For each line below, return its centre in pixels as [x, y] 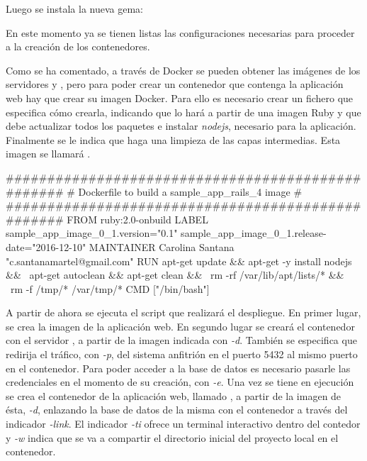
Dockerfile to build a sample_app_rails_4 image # [190, 191]
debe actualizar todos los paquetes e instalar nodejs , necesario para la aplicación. [181, 126]
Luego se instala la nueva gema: [74, 9]
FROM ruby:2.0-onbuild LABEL [137, 219]
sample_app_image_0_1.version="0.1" [92, 233]
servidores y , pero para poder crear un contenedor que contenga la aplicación [175, 84]
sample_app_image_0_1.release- [254, 233]
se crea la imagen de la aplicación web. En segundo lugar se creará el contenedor [180, 326]
